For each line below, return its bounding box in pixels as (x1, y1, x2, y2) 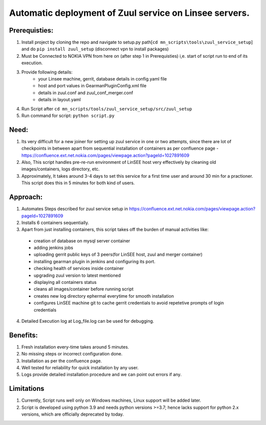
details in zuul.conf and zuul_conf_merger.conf (38, 89, 133, 96)
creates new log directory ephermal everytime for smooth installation (33, 293, 174, 299)
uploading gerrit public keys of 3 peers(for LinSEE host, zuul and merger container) (33, 252, 203, 258)
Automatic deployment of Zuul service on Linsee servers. (9, 7, 250, 18)
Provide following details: (21, 69, 73, 75)
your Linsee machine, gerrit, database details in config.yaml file (38, 76, 167, 82)
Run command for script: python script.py (21, 113, 115, 118)
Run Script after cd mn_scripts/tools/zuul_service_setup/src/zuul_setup (21, 106, 192, 112)
